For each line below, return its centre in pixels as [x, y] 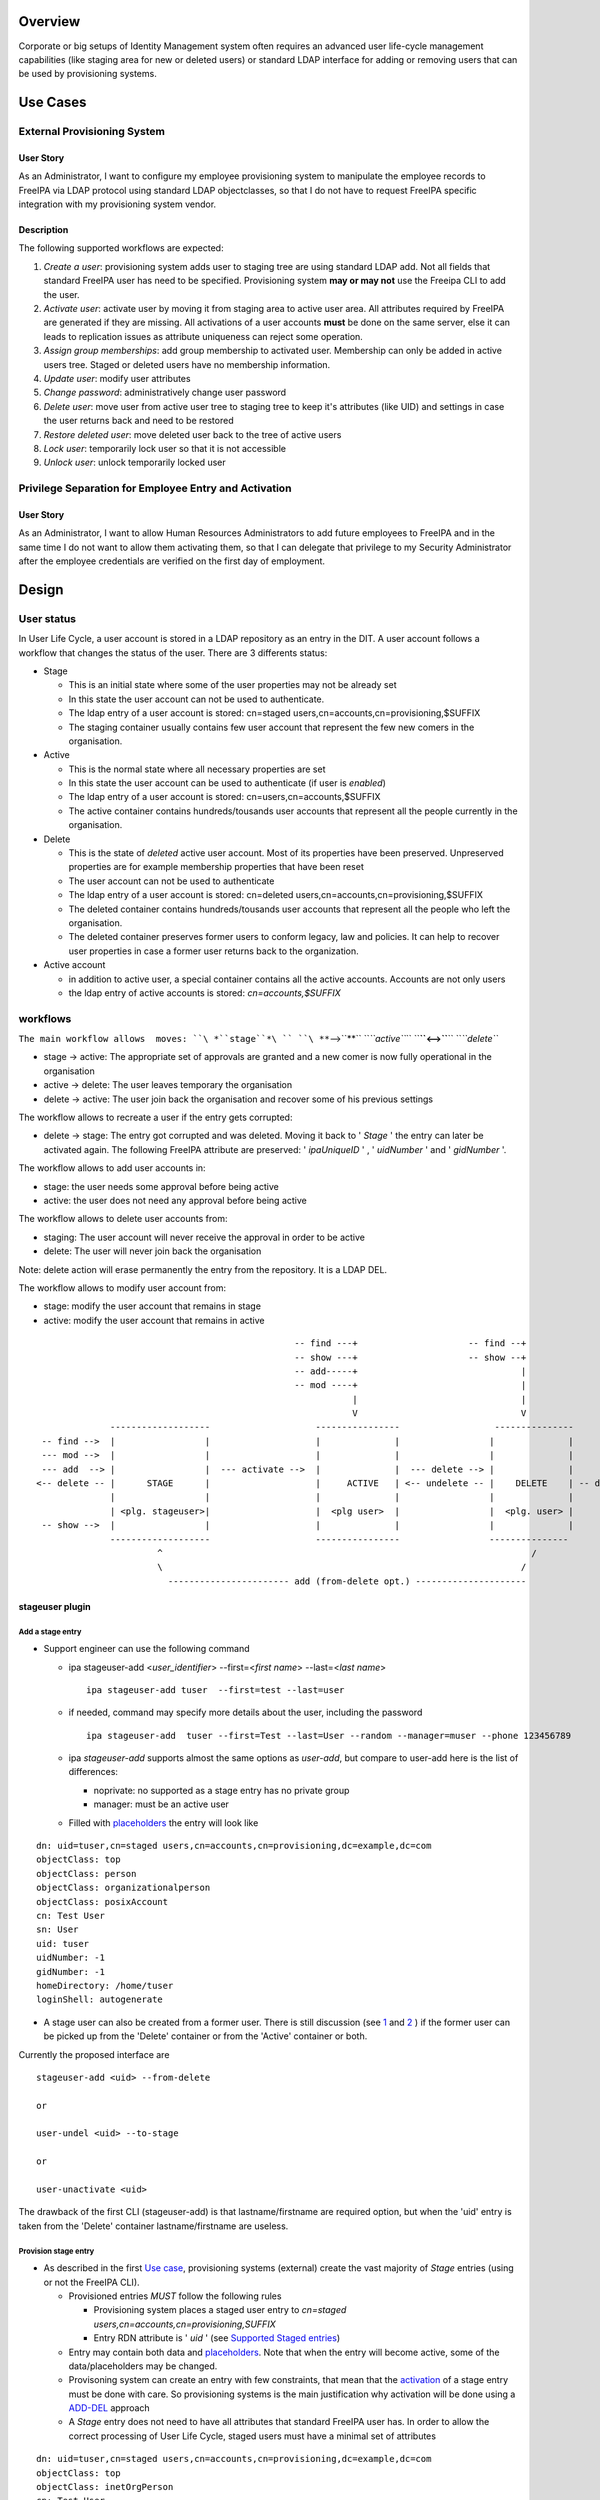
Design [41, 589]
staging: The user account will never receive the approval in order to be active [204, 1237]
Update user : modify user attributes [117, 378]
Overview [49, 21]
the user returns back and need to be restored [138, 421]
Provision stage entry [56, 2251]
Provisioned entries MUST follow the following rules [175, 2296]
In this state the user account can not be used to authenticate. [196, 699]
